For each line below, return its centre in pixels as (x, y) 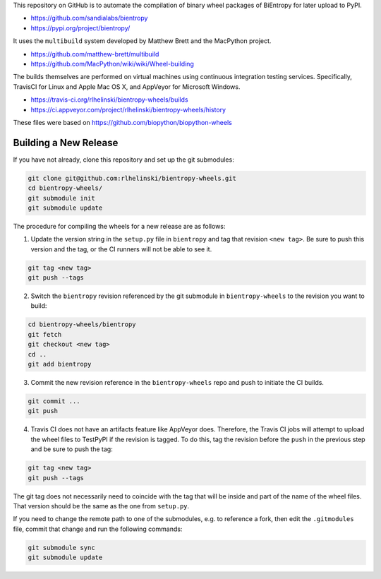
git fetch (45, 334)
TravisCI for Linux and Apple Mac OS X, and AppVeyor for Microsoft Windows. (127, 86)
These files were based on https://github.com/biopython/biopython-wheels (122, 122)
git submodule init (61, 198)
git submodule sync (61, 548)
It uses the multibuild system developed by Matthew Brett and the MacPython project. (142, 41)
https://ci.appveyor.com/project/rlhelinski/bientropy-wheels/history (128, 109)
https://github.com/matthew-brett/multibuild (95, 54)
